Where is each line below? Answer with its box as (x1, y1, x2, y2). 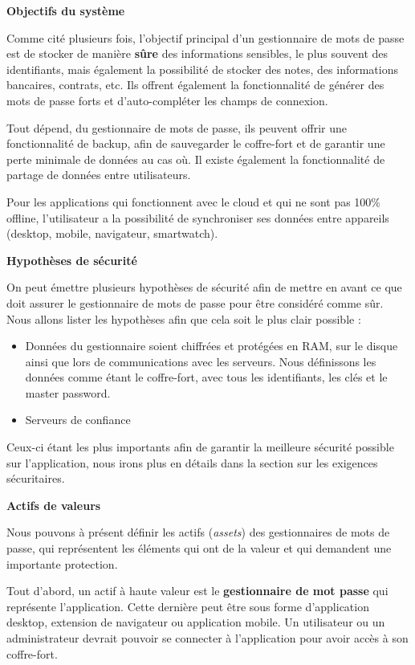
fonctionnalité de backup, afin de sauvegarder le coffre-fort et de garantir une (6, 135, 385, 152)
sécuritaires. (6, 470, 65, 487)
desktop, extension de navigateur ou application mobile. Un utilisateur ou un (6, 614, 385, 630)
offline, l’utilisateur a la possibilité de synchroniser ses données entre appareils (6, 209, 389, 226)
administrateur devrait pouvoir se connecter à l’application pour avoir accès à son (6, 630, 409, 646)
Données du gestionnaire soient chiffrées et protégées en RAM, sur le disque (25, 337, 398, 354)
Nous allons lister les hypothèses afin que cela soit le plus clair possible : (6, 310, 361, 327)
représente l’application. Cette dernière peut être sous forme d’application (6, 598, 369, 614)
